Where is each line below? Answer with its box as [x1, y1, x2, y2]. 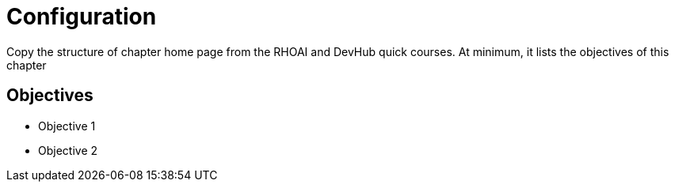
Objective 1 [38, 118, 96, 133]
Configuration [6, 3, 157, 30]
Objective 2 [38, 143, 98, 157]
